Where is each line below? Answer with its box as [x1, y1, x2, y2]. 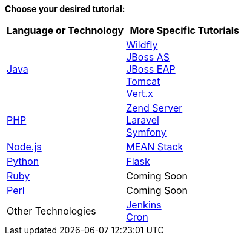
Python [7, 155, 39, 167]
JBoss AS [126, 51, 170, 63]
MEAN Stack [126, 141, 183, 153]
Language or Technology [7, 24, 124, 36]
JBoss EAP [126, 63, 176, 75]
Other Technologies [7, 205, 96, 217]
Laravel [126, 114, 159, 126]
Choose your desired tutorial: [5, 4, 125, 14]
